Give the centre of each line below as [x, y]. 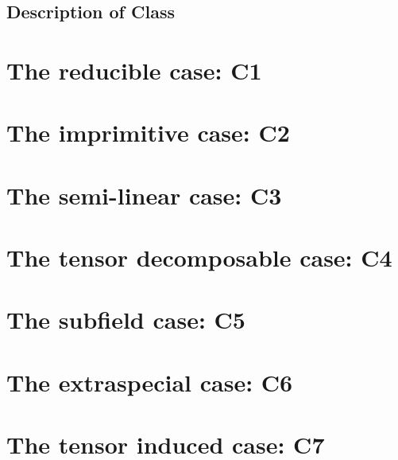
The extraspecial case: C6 [150, 382]
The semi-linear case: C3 [144, 195]
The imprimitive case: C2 [148, 133]
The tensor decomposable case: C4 [199, 257]
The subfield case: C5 [126, 320]
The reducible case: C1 [134, 70]
